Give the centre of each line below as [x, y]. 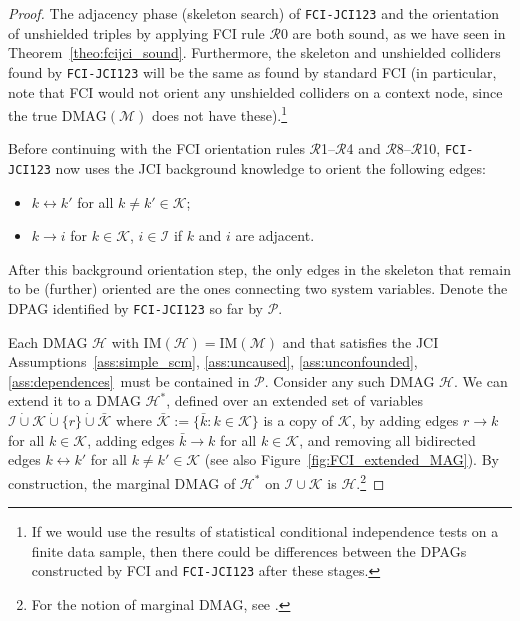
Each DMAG [48, 341]
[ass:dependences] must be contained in [129, 380]
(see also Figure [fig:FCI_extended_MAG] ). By [351, 459]
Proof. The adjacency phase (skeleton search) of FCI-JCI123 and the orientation [254, 13]
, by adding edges [405, 420]
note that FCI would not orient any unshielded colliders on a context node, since [255, 91]
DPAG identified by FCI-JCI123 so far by [135, 308]
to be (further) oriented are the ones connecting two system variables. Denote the [258, 288]
